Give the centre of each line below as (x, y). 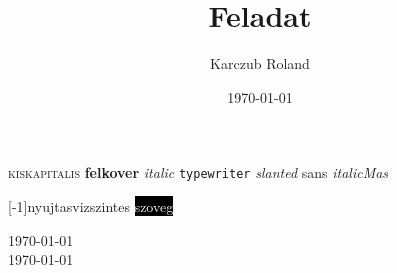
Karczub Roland (260, 63)
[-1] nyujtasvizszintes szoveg (91, 205)
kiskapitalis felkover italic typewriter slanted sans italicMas (198, 172)
